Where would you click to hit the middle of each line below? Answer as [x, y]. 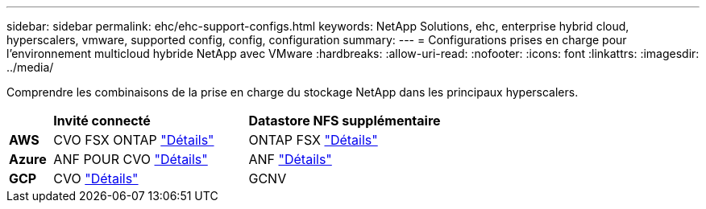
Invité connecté [102, 121]
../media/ [30, 67]
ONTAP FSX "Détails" [313, 140]
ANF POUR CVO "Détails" [131, 159]
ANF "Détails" [290, 159]
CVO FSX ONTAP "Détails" [134, 140]
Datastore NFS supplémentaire [345, 121]
